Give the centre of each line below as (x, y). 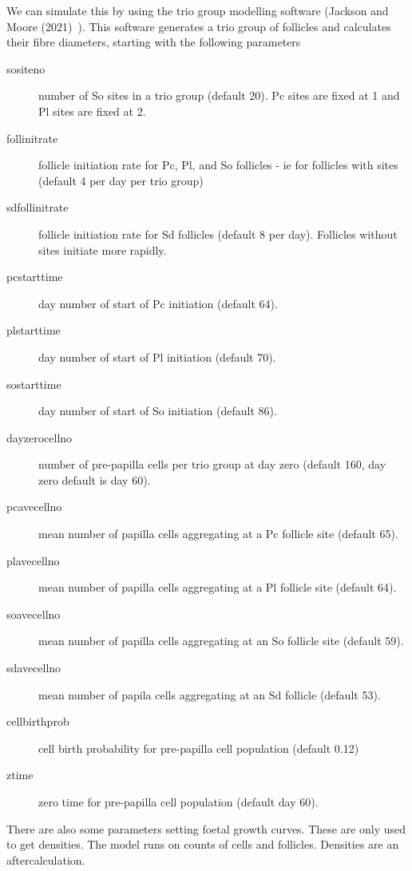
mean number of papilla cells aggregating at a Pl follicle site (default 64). (218, 587)
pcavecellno (34, 507)
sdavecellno (34, 668)
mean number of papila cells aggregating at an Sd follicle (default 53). (210, 694)
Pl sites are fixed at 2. (92, 111)
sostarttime (34, 384)
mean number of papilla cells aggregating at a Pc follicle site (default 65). (218, 534)
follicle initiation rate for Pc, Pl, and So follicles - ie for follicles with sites (218, 165)
